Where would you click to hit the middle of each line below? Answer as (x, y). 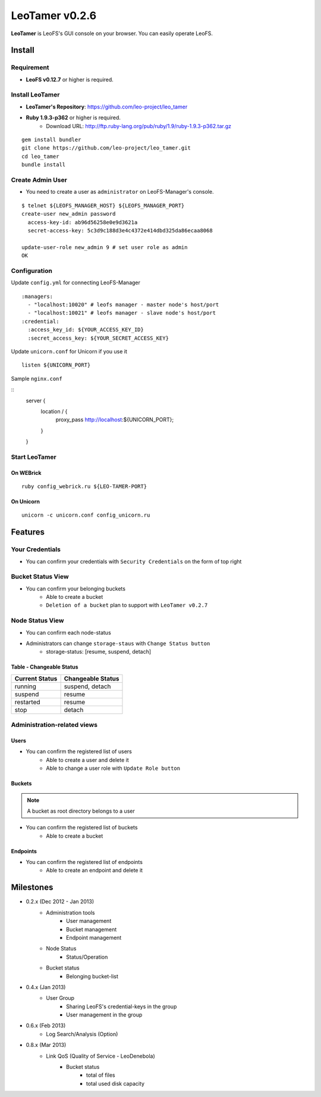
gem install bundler (51, 140)
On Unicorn (25, 502)
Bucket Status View (40, 577)
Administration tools (70, 912)
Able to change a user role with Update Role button (113, 768)
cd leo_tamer (40, 156)
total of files (101, 1075)
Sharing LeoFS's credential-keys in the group (122, 1006)
